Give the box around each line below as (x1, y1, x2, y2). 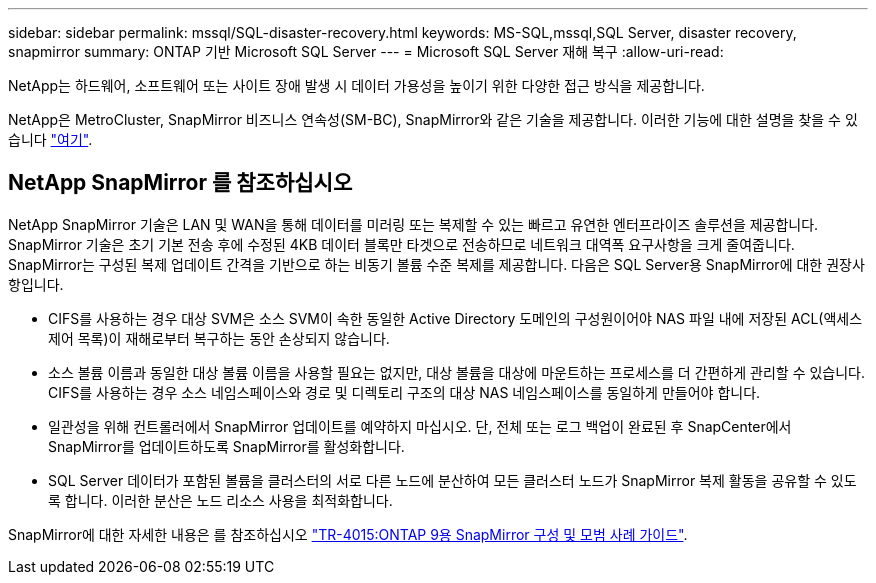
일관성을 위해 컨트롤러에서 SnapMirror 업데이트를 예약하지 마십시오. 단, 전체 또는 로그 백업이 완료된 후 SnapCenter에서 (48, 417, 792, 435)
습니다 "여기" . (8, 131, 93, 148)
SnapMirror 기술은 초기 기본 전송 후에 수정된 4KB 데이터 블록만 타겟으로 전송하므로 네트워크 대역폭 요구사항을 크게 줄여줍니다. (8, 235, 795, 253)
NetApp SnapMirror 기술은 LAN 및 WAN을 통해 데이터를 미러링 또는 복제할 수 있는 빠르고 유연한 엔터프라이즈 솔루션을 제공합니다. (8, 215, 819, 233)
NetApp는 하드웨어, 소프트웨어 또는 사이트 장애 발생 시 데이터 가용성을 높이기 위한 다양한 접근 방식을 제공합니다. (8, 77, 705, 94)
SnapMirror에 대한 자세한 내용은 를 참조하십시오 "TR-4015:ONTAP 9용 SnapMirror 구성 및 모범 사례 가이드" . (8, 525, 688, 543)
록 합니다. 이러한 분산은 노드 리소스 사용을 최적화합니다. (48, 491, 393, 509)
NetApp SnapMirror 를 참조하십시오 (8, 170, 353, 196)
